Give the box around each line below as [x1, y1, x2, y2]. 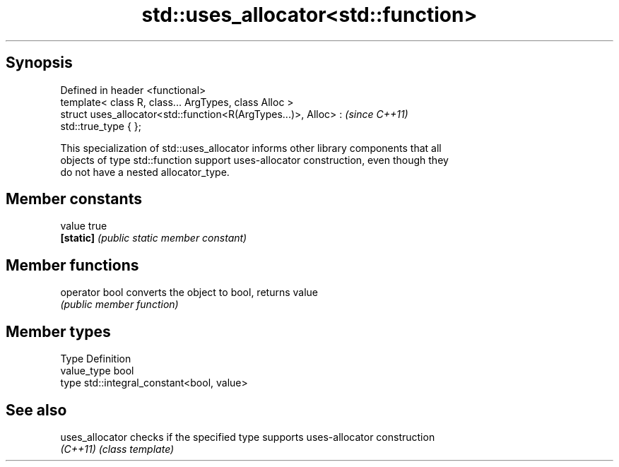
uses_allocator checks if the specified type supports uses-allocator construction [60, 430, 435, 443]
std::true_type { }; [60, 119, 142, 132]
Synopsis [6, 54, 73, 72]
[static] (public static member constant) [60, 232, 247, 244]
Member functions [6, 256, 139, 274]
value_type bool [60, 365, 134, 377]
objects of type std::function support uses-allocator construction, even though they [60, 153, 449, 166]
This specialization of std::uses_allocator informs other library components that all [60, 141, 442, 154]
